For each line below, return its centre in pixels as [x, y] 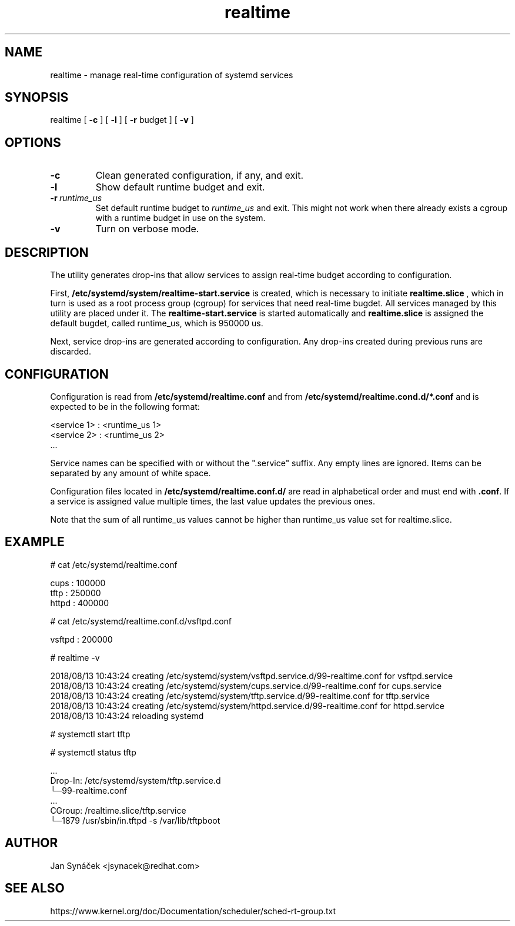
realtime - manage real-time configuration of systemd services [172, 75]
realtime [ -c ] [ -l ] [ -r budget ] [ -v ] [122, 120]
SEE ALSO [35, 888]
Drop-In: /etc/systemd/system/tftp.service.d [136, 780]
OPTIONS [33, 142]
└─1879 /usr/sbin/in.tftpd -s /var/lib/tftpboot [135, 820]
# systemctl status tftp [93, 752]
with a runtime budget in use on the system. [180, 218]
